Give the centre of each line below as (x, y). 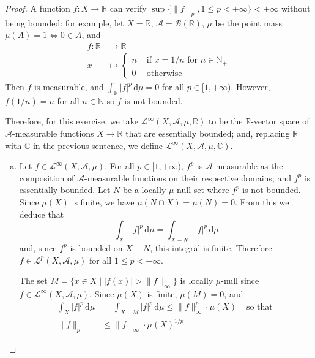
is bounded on (96, 247)
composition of (47, 177)
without (296, 8)
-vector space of (280, 121)
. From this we (262, 202)
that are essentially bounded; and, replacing (208, 133)
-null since (240, 280)
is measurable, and (69, 87)
